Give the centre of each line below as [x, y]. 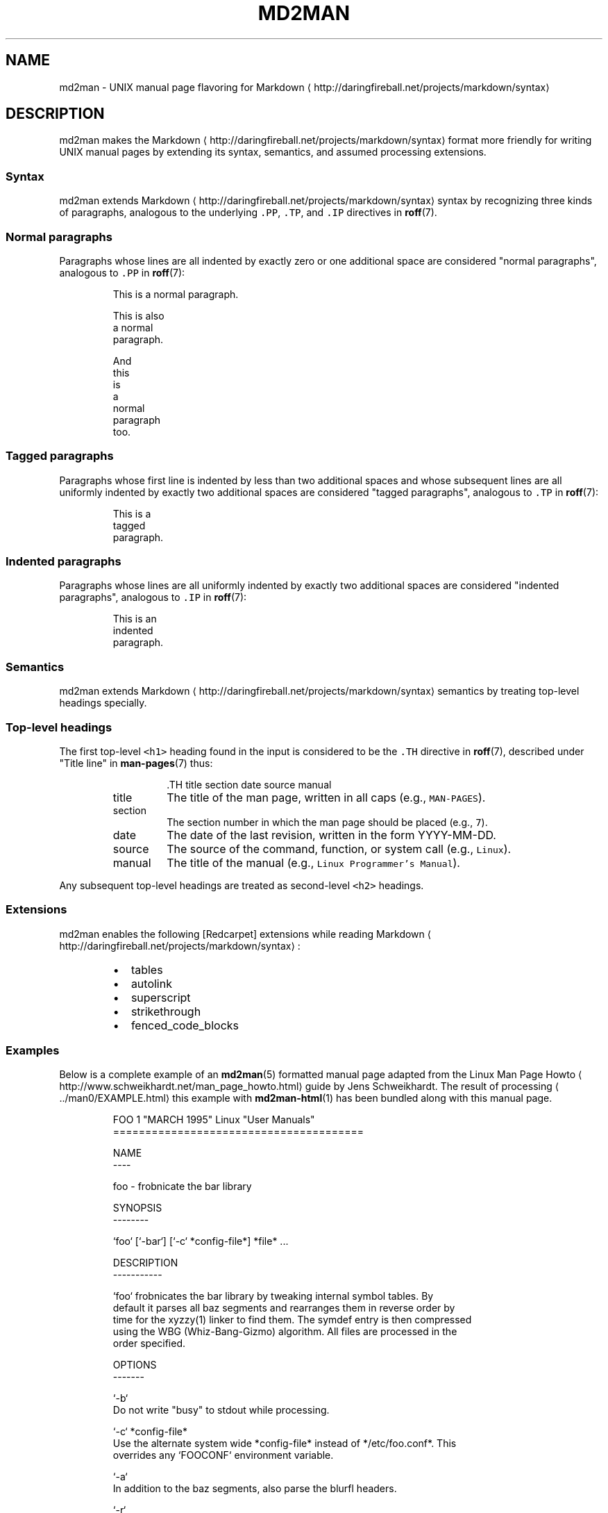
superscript [161, 997]
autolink [151, 983]
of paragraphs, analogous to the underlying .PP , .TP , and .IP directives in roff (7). [248, 213]
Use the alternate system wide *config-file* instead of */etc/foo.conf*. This [285, 1444]
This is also [138, 315]
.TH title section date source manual [249, 784]
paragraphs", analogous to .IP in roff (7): [153, 597]
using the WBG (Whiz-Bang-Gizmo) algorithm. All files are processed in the [285, 1332]
